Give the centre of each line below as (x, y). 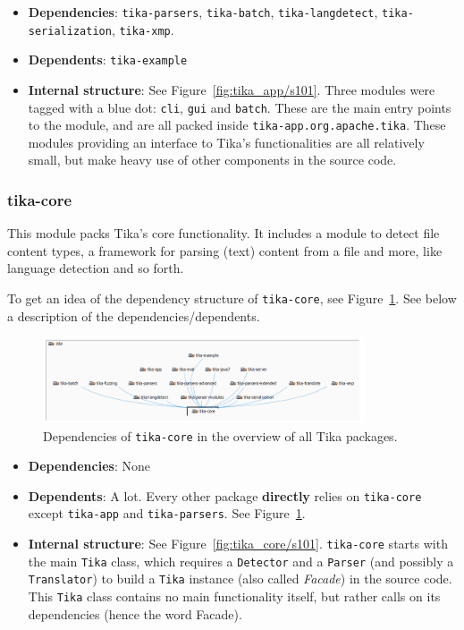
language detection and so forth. (96, 268)
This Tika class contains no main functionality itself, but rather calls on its (234, 596)
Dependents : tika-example (108, 60)
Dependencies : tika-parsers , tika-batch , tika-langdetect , (203, 12)
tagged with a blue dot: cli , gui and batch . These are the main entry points (240, 107)
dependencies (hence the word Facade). (135, 613)
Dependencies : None (89, 466)
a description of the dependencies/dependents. (134, 315)
